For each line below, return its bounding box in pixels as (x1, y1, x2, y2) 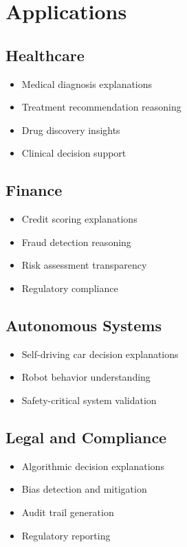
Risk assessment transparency (21, 258, 147, 272)
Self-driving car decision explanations (21, 346, 179, 361)
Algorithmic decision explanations (21, 458, 164, 473)
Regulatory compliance (21, 280, 118, 295)
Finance (5, 179, 63, 201)
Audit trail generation (21, 504, 114, 519)
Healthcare (5, 44, 85, 65)
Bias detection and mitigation (21, 482, 147, 496)
